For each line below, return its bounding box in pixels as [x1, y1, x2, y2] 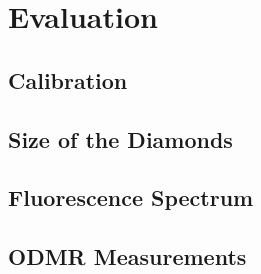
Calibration [8, 64, 128, 95]
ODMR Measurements [8, 241, 247, 272]
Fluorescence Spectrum [8, 182, 254, 213]
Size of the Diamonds [8, 123, 233, 154]
